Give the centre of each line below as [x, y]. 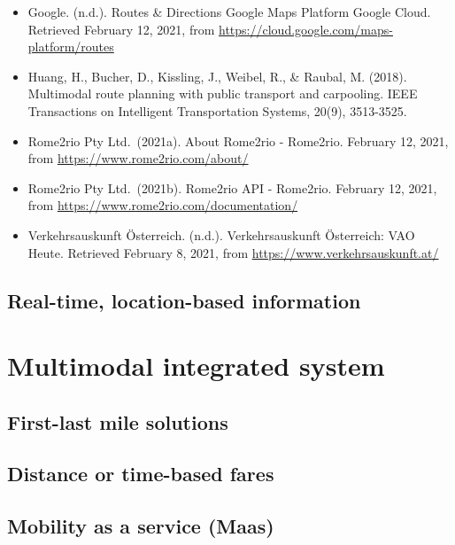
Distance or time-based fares [141, 474]
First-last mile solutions [118, 421]
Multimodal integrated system [196, 366]
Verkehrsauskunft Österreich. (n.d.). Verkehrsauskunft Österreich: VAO [221, 234]
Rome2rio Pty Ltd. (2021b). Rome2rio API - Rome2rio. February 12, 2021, [232, 187]
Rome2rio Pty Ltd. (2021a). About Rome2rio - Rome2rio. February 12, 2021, [238, 140]
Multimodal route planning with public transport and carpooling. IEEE [223, 93]
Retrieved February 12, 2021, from [121, 29]
